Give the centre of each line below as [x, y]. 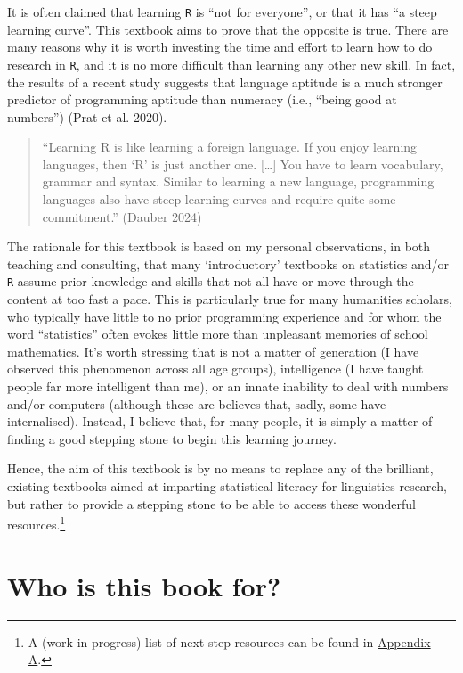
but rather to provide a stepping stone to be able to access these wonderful [212, 503]
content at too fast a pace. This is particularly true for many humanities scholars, [230, 299]
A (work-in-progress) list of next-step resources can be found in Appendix [229, 641]
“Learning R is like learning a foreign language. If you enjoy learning [230, 147]
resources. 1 [37, 523]
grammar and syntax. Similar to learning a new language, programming [238, 181]
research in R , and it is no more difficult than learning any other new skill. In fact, [231, 64]
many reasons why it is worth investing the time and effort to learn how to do [220, 47]
